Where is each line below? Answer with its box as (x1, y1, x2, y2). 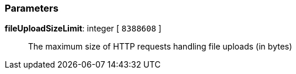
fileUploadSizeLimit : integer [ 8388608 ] (5, 23, 161, 34)
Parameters (5, 2, 58, 14)
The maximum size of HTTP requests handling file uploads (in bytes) (28, 41, 292, 52)
